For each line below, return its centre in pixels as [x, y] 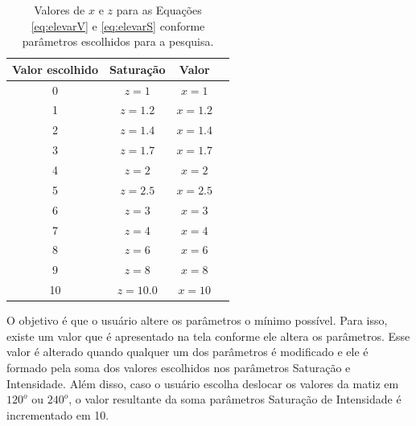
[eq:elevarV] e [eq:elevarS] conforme [118, 25]
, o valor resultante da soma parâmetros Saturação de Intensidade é [235, 399]
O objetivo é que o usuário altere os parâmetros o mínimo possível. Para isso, [197, 320]
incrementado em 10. [58, 414]
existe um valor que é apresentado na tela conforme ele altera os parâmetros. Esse [208, 336]
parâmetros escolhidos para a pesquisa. [118, 41]
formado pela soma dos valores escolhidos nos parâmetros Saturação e [179, 367]
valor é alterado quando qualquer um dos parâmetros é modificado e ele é [187, 352]
